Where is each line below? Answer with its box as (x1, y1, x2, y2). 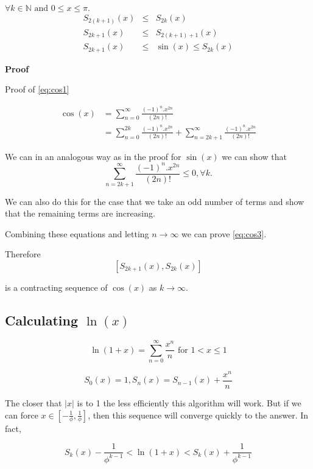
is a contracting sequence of (5, 280, 108, 293)
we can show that (222, 150, 287, 162)
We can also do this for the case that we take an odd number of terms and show (5, 195, 304, 207)
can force (5, 408, 38, 421)
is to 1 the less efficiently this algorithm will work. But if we (77, 397, 301, 409)
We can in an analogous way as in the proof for (5, 150, 181, 162)
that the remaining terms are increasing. (5, 207, 155, 220)
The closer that (5, 397, 62, 409)
